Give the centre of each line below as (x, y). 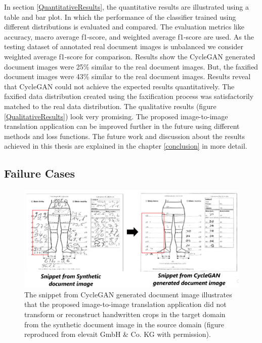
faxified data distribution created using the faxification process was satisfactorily (129, 96)
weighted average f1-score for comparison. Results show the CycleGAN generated (130, 56)
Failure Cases (40, 173)
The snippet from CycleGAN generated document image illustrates (128, 294)
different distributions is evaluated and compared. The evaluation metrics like (124, 27)
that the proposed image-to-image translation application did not (125, 304)
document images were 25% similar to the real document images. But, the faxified (131, 66)
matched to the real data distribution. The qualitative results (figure (110, 106)
